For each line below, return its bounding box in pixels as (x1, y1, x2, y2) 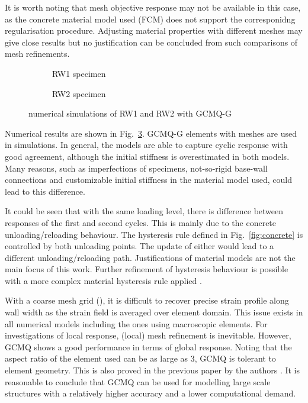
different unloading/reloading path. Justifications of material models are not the (5, 251, 296, 263)
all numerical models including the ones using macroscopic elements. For (5, 317, 268, 330)
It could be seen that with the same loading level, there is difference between (5, 205, 284, 217)
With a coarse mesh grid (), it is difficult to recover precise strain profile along (5, 294, 289, 307)
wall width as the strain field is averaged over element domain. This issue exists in (5, 306, 303, 318)
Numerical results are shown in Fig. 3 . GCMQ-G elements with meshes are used (5, 127, 297, 139)
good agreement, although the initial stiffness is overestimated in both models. (5, 150, 290, 162)
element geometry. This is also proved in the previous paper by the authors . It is (5, 364, 300, 376)
